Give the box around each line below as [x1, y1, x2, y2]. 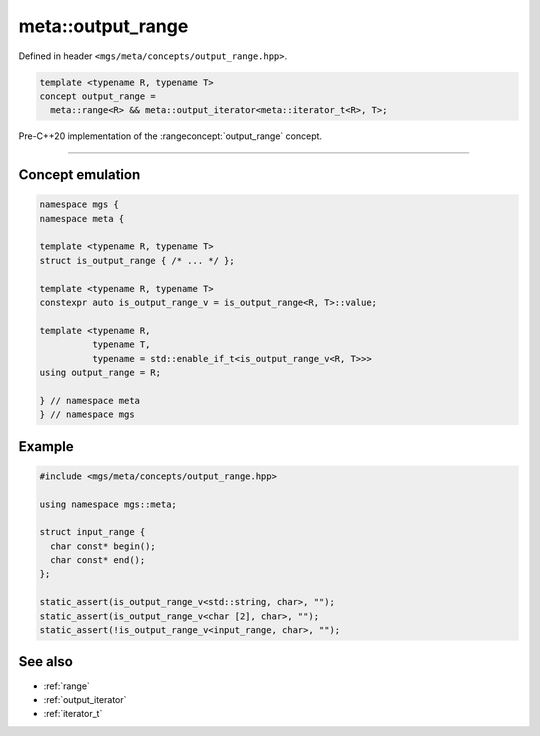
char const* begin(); [50, 540, 157, 552]
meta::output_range [18, 15, 189, 37]
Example [18, 438, 74, 455]
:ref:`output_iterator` [43, 693, 127, 705]
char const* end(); [50, 555, 146, 566]
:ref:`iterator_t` [43, 708, 103, 720]
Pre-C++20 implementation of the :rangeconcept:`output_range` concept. [18, 130, 323, 142]
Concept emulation [18, 166, 141, 184]
